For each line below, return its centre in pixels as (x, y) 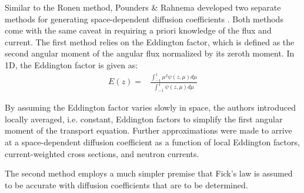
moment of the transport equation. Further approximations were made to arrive (148, 130)
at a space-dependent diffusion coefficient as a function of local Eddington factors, (152, 142)
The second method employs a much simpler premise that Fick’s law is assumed (149, 173)
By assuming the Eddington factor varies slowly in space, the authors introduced (150, 107)
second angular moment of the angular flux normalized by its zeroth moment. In (150, 53)
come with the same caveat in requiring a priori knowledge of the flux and (138, 30)
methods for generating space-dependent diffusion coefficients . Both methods (144, 19)
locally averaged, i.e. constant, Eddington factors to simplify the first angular (144, 119)
